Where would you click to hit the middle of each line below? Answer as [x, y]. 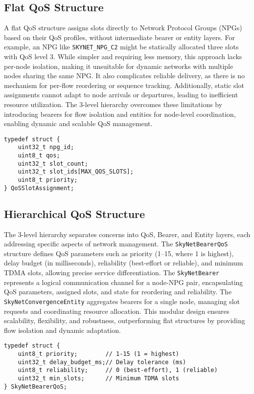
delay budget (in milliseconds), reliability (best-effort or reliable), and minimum [124, 263]
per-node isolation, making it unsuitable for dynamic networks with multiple [119, 66]
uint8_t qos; [39, 156]
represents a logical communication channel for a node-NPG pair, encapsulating [124, 282]
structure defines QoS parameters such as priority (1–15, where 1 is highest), [119, 253]
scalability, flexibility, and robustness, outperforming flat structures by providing [125, 320]
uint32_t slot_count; [53, 164]
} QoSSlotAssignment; [39, 188]
